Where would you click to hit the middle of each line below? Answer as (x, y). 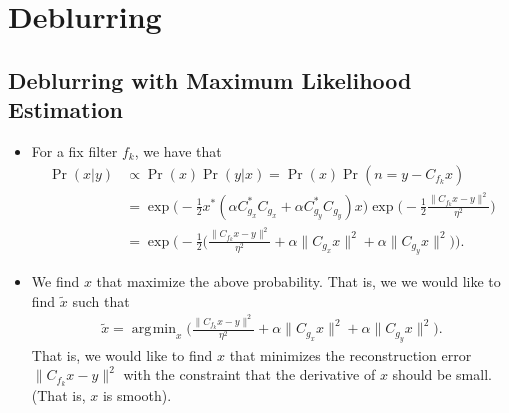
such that (101, 300)
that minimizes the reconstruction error (350, 354)
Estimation (65, 109)
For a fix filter (74, 150)
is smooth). (137, 395)
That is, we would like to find (122, 354)
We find (55, 281)
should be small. (442, 374)
